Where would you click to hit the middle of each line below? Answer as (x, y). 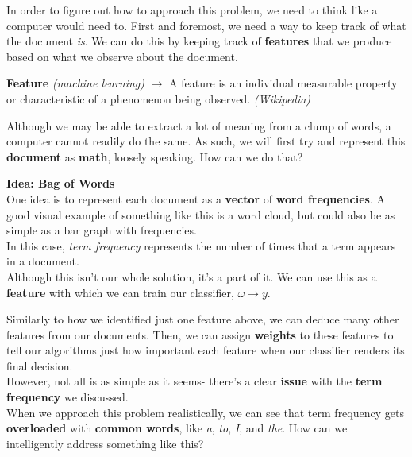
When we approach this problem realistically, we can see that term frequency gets (205, 412)
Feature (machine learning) (76, 83)
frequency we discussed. (67, 397)
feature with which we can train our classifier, (120, 292)
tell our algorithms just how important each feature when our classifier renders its (206, 350)
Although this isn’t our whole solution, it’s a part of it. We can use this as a (192, 276)
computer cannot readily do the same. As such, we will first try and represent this (206, 141)
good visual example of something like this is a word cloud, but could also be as (201, 214)
